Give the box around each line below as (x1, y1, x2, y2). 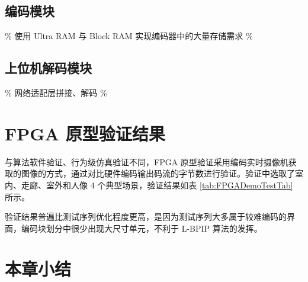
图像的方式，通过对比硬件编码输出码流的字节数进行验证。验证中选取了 (21, 167, 295, 180)
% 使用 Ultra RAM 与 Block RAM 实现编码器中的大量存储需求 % (5, 30, 253, 42)
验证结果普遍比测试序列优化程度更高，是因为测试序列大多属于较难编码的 (5, 210, 287, 223)
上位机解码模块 (5, 59, 92, 77)
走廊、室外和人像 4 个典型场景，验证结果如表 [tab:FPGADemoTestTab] (21, 178, 293, 191)
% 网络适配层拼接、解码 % (5, 86, 107, 98)
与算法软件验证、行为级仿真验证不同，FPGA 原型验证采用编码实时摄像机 (5, 155, 288, 168)
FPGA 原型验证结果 (5, 121, 165, 145)
